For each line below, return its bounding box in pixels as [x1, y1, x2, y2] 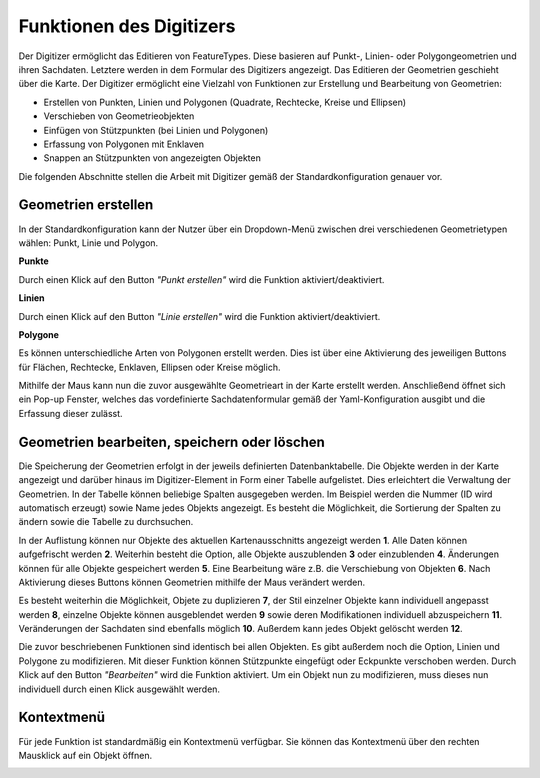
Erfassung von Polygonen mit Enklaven [43, 138, 205, 150]
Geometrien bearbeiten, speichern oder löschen [18, 433, 325, 450]
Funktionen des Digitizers [18, 15, 236, 37]
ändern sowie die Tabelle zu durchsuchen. [18, 516, 194, 528]
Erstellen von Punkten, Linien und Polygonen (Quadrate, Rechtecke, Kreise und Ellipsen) [43, 96, 407, 108]
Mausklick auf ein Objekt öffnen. [18, 749, 153, 761]
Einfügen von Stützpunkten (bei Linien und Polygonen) [43, 124, 269, 136]
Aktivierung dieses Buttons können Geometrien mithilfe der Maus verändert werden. [18, 576, 365, 588]
